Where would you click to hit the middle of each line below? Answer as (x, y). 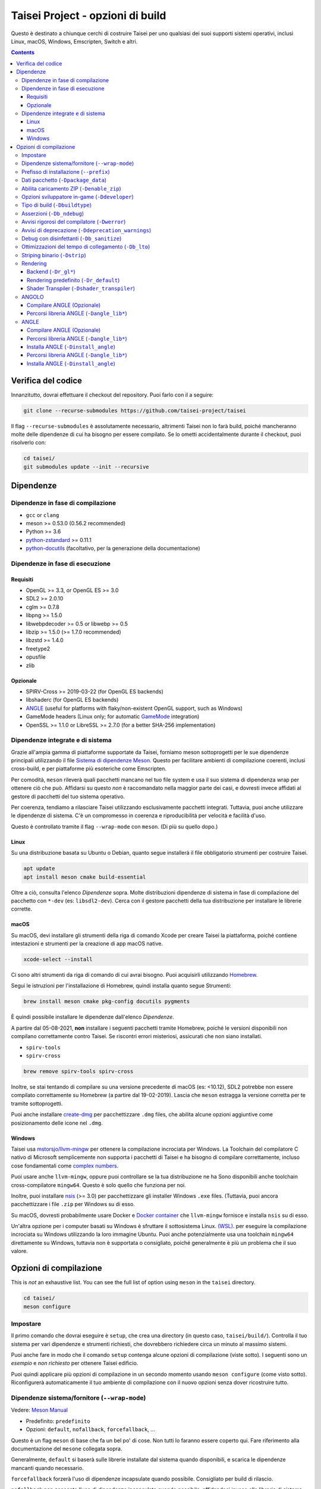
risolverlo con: (29, 443)
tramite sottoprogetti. (37, 1103)
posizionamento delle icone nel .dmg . (57, 1123)
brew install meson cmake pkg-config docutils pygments (107, 1002)
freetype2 (38, 649)
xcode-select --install (58, 960)
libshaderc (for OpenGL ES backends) (72, 700)
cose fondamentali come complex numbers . (65, 1166)
